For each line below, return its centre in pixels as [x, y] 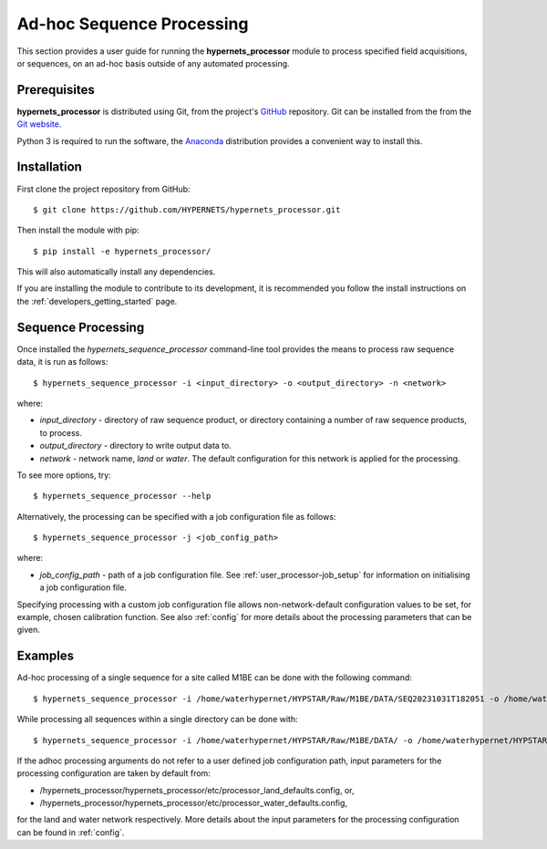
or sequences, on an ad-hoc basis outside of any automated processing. [154, 63]
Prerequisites [56, 90]
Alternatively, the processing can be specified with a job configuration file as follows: [176, 516]
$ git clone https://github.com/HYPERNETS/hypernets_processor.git [187, 209]
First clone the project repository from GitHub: [103, 189]
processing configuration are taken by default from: [114, 773]
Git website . [39, 124]
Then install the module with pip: [78, 230]
